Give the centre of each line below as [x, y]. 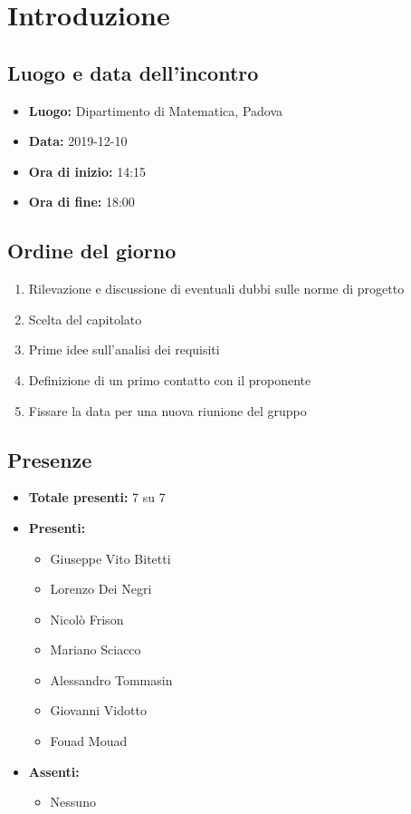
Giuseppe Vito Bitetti [110, 558]
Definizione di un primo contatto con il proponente [170, 379]
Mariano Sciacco [96, 649]
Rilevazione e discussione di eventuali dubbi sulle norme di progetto [216, 289]
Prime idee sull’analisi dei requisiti [124, 349]
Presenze [50, 459]
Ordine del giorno [92, 251]
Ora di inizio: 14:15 [87, 171]
